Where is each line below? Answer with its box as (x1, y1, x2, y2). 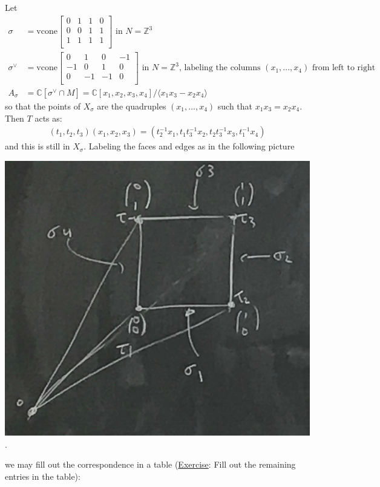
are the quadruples (97, 99, 166, 112)
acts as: (34, 111, 62, 124)
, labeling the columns (179, 64, 261, 73)
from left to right (312, 64, 376, 73)
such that (217, 99, 253, 112)
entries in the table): (5, 469, 80, 482)
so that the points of (5, 99, 80, 112)
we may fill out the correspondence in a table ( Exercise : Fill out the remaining (5, 458, 296, 471)
